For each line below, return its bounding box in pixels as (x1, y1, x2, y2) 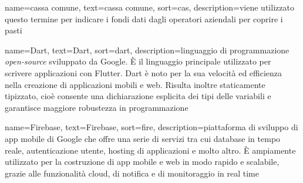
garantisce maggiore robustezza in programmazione (5, 101, 188, 113)
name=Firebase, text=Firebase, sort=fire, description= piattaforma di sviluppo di (5, 121, 298, 133)
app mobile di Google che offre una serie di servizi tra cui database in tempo (5, 132, 281, 144)
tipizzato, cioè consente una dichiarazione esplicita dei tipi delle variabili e (5, 90, 271, 102)
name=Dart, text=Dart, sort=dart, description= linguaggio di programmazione (5, 43, 289, 56)
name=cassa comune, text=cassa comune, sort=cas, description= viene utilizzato (5, 1, 294, 13)
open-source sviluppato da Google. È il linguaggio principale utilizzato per (5, 55, 271, 67)
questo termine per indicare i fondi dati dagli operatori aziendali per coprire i (5, 12, 283, 25)
